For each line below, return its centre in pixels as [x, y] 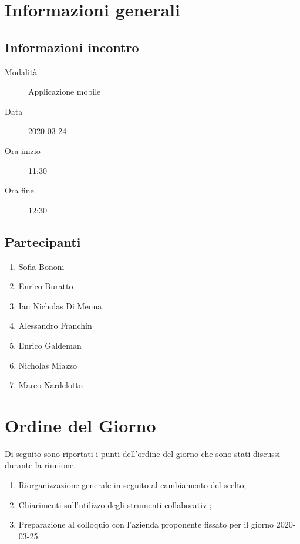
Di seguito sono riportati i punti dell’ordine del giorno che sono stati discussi [143, 453]
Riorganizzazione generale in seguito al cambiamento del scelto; [132, 485]
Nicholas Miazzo [48, 365]
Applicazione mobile [65, 91]
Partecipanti [43, 241]
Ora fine [19, 190]
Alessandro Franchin [55, 326]
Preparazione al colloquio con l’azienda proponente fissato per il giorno [146, 524]
